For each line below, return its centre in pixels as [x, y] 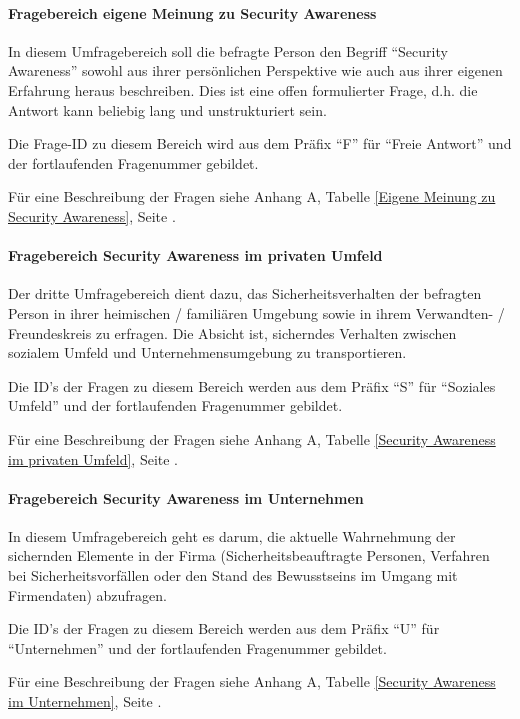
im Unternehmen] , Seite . [85, 701]
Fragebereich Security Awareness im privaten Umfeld [195, 255]
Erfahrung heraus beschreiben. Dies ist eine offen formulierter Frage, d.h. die [243, 89]
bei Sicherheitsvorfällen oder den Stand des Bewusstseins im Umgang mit [233, 575]
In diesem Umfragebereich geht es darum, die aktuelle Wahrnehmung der [232, 535]
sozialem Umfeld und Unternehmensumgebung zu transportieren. [207, 352]
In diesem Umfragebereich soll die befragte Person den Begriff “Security [228, 50]
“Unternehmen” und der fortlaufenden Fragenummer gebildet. [197, 647]
